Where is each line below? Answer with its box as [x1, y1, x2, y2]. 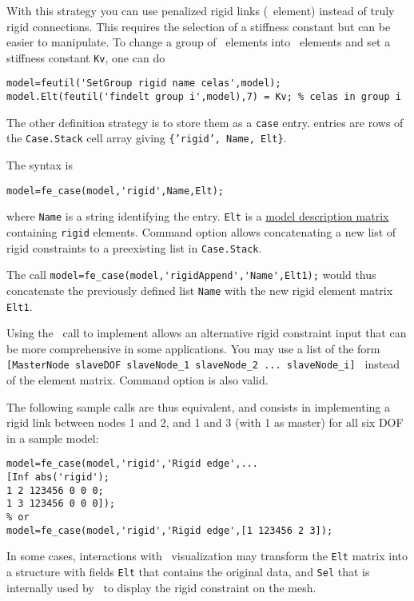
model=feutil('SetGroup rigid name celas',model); [6, 78, 281, 90]
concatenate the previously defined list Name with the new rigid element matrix [6, 281, 393, 298]
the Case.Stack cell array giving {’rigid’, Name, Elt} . [6, 129, 287, 146]
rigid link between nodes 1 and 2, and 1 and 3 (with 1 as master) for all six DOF [6, 414, 404, 431]
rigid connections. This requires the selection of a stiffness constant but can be [6, 18, 391, 34]
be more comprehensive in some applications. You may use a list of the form [6, 340, 380, 356]
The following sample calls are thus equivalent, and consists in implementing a [6, 398, 390, 415]
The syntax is [6, 157, 73, 173]
